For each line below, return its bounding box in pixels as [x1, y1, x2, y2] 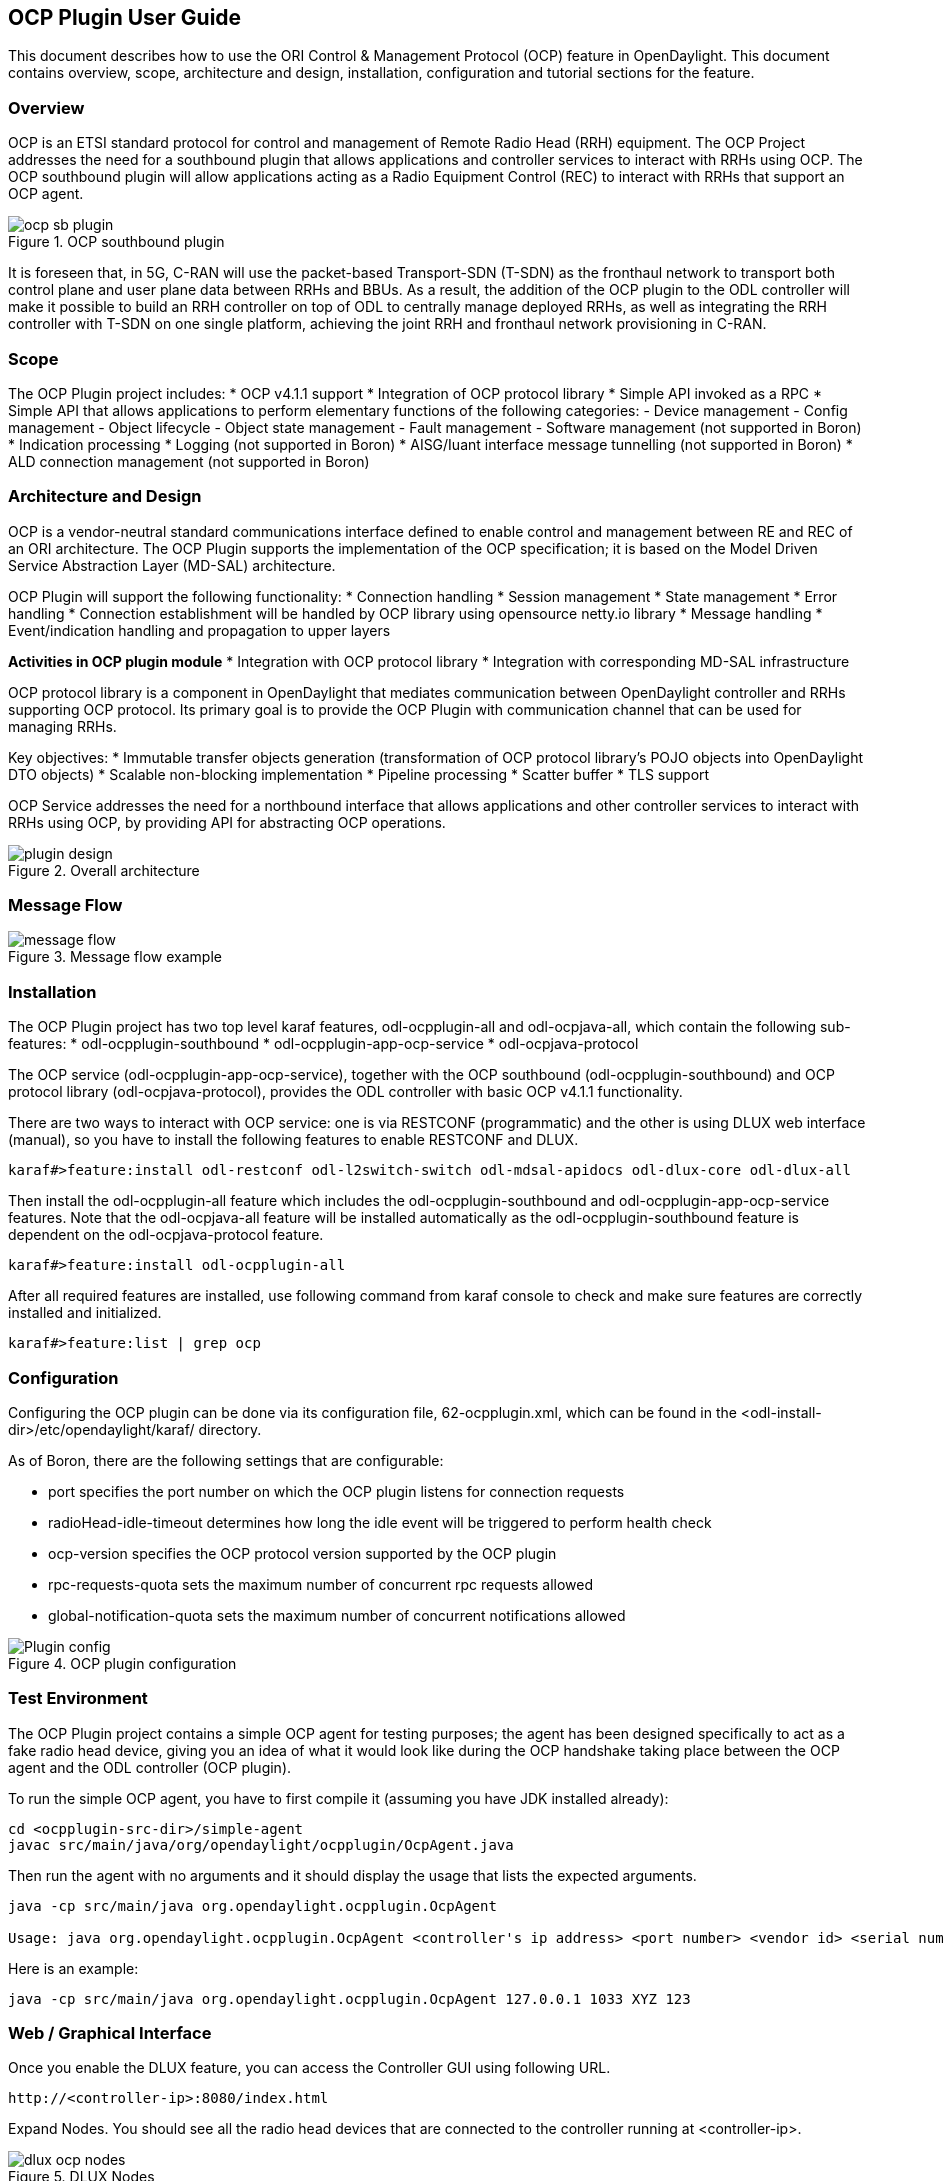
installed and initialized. [8, 1304, 162, 1322]
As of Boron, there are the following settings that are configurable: [8, 1451, 444, 1469]
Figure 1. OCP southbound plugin [8, 233, 225, 251]
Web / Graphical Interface [8, 2023, 212, 2044]
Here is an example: [8, 1959, 139, 1977]
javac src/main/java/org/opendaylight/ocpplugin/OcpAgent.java [8, 1836, 514, 1853]
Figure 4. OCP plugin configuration [8, 1654, 237, 1672]
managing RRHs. [8, 717, 117, 735]
